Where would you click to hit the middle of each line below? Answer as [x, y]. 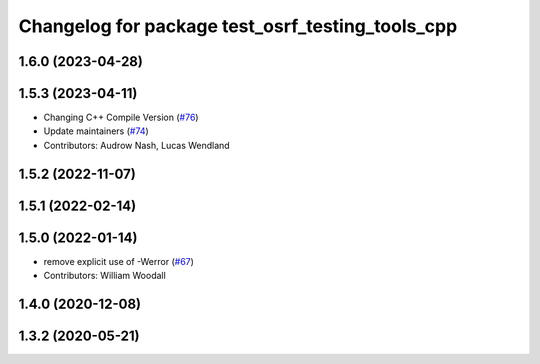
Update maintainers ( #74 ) [96, 131]
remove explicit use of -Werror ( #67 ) [119, 261]
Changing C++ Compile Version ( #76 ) [121, 117]
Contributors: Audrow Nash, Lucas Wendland [136, 145]
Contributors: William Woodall [105, 276]
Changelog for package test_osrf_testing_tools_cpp [238, 26]
